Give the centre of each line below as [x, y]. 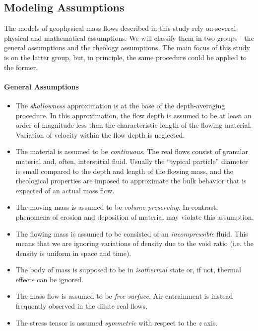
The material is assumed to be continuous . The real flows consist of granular [132, 151]
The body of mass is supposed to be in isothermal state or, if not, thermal [128, 270]
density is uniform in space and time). [73, 253]
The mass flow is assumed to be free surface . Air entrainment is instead [124, 296]
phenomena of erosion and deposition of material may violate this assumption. [135, 216]
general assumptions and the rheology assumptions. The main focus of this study [127, 47]
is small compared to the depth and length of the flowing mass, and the [125, 171]
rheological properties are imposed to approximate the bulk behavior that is [131, 181]
